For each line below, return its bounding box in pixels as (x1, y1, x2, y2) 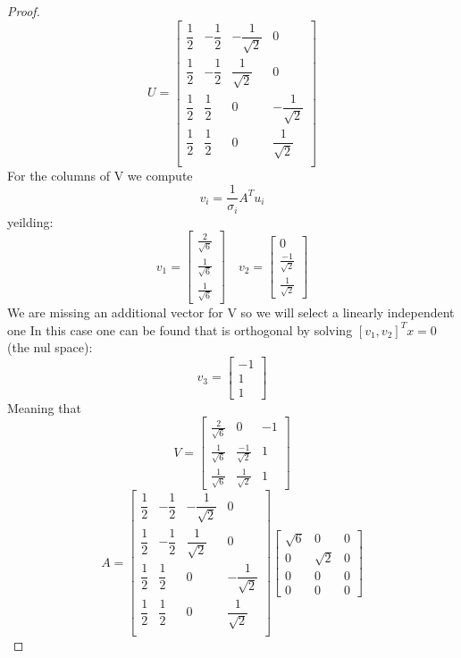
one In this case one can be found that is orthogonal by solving (7, 320, 353, 339)
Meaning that (7, 398, 81, 417)
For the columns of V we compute (7, 165, 193, 184)
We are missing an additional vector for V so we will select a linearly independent (7, 303, 455, 322)
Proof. (7, 2, 40, 20)
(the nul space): (7, 338, 93, 357)
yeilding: (7, 212, 54, 231)
